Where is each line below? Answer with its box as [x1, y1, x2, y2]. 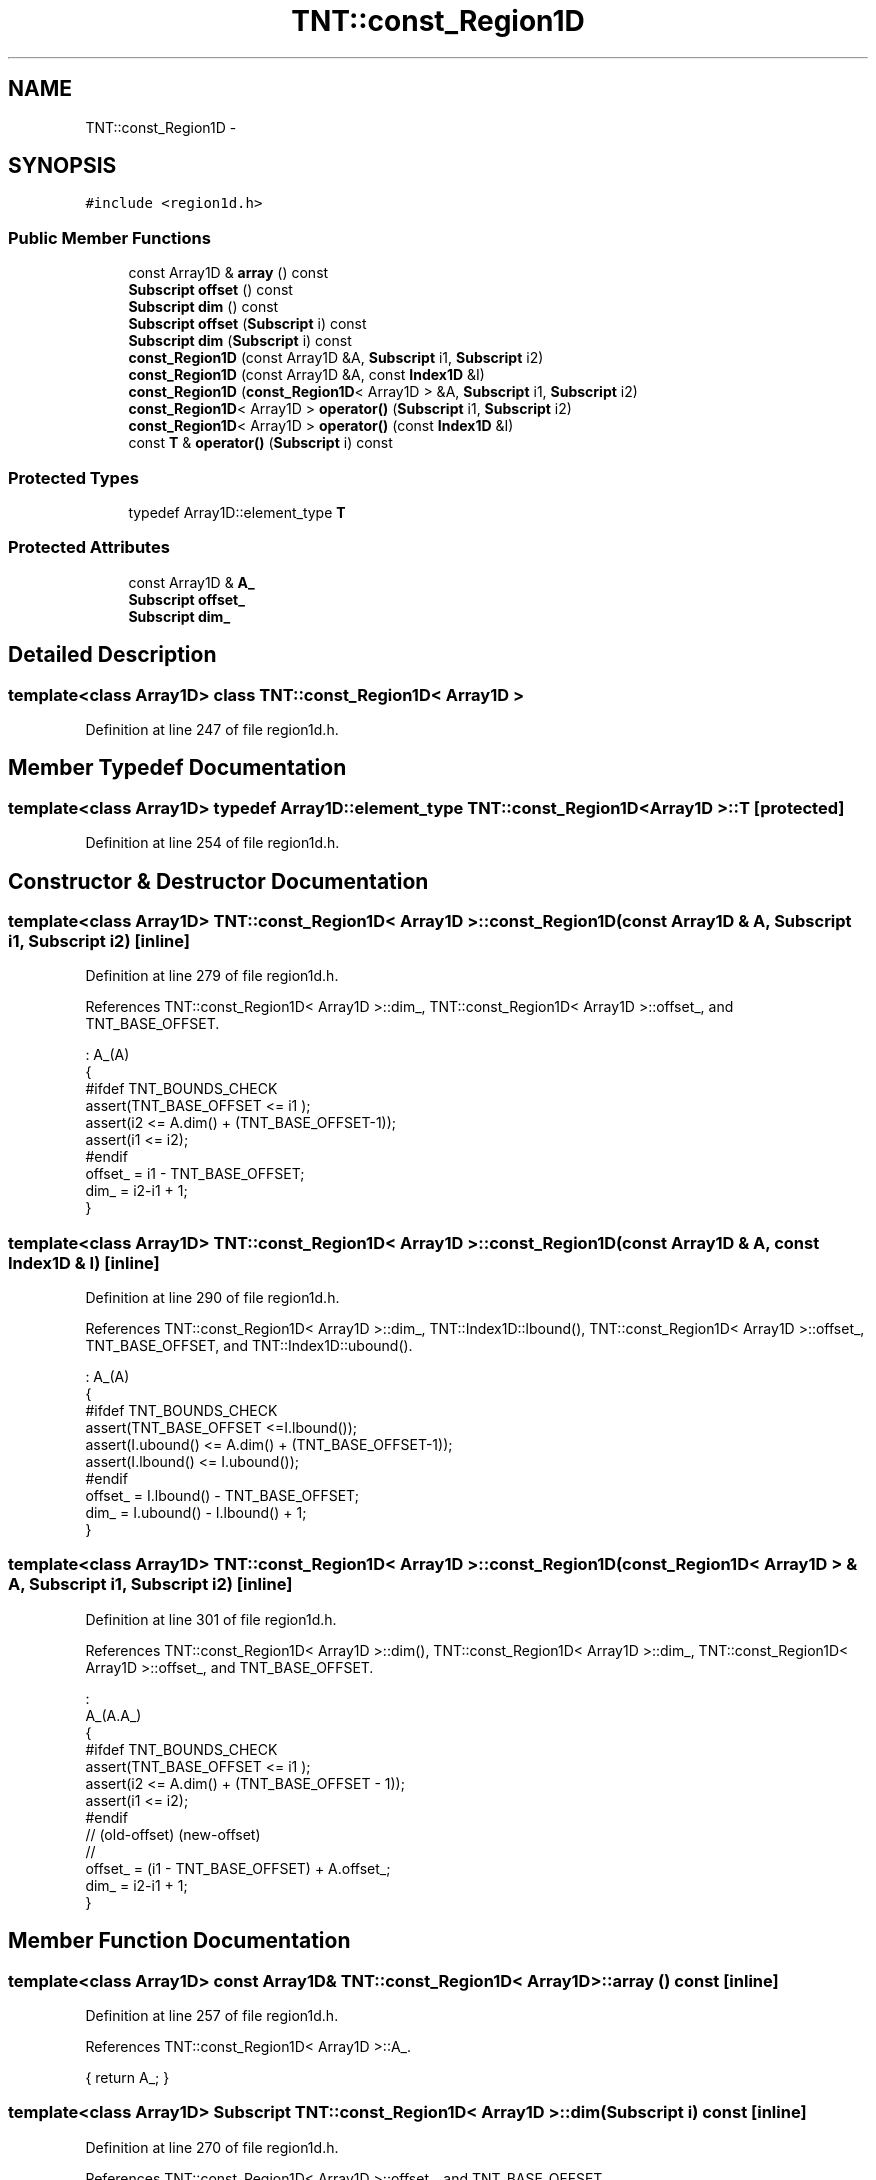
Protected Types [8, 467, 139, 488]
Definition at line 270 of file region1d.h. [85, 2138, 339, 2156]
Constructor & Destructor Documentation [8, 868, 429, 894]
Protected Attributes [8, 537, 170, 558]
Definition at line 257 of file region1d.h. [85, 2007, 339, 2025]
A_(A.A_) [85, 1706, 142, 1724]
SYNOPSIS [8, 153, 117, 179]
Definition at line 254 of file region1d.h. [85, 834, 340, 852]
